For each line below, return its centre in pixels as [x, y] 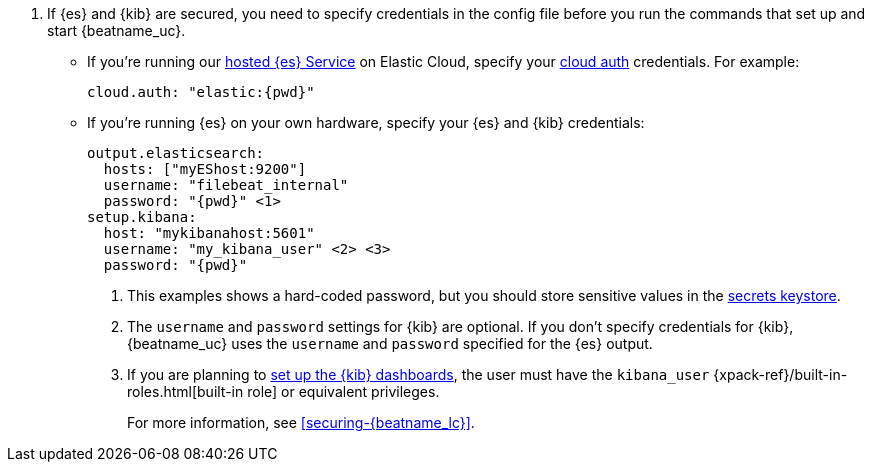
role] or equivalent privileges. [343, 391]
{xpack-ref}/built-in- [780, 374]
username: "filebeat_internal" [226, 185]
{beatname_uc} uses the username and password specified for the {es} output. [390, 343]
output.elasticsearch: [176, 153]
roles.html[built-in [185, 391]
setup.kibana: [142, 217]
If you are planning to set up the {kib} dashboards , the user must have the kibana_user [418, 374]
